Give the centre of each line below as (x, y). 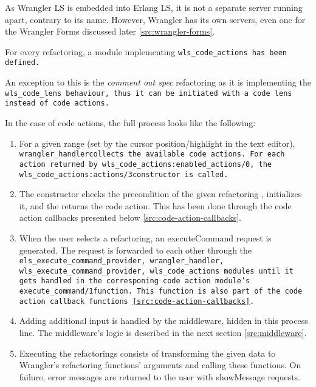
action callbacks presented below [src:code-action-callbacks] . (130, 217)
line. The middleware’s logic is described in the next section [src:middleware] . (163, 332)
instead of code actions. (57, 103)
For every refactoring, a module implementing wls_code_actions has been (146, 51)
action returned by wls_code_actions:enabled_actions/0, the (146, 164)
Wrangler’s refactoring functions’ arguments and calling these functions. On (160, 365)
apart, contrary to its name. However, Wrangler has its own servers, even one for (155, 19)
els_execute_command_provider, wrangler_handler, (122, 261)
